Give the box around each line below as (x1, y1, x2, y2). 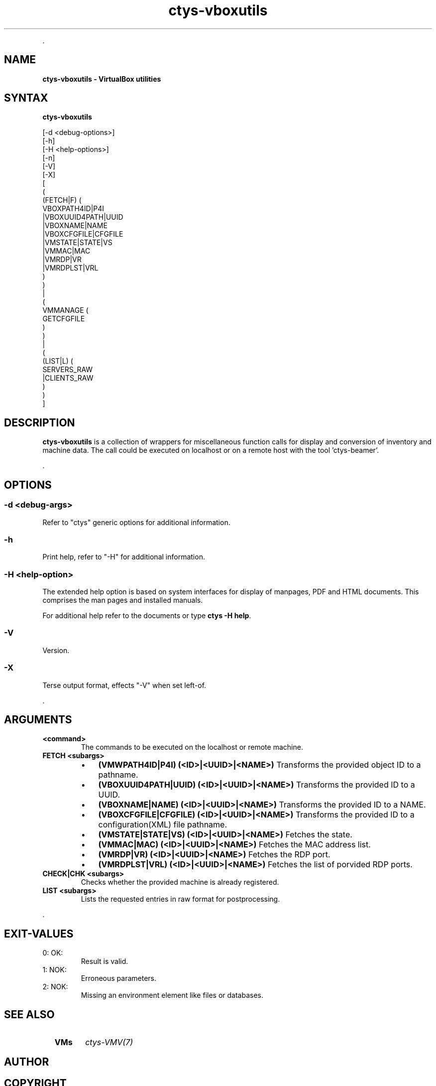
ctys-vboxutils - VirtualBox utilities (42, 74, 161, 83)
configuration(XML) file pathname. (98, 819, 227, 830)
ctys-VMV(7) (85, 1037, 133, 1048)
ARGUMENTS (4, 713, 72, 726)
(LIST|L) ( (42, 357, 73, 366)
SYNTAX (4, 92, 48, 105)
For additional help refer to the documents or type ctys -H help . (42, 611, 251, 620)
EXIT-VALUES (4, 927, 74, 940)
